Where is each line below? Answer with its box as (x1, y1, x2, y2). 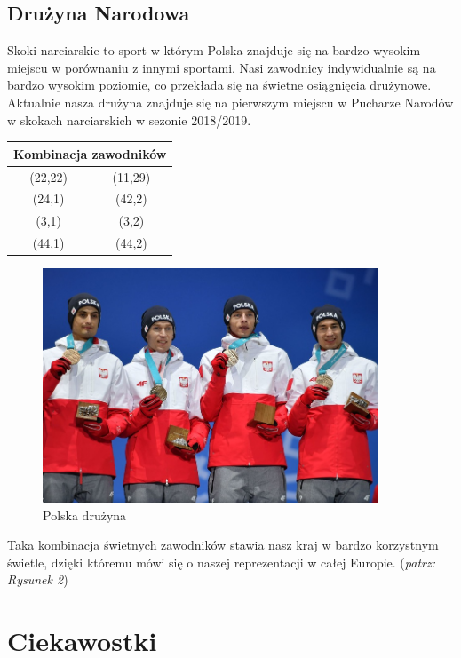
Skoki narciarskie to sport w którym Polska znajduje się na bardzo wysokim (7, 41, 421, 59)
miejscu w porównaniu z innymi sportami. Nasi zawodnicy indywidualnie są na (7, 58, 436, 76)
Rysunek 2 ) (7, 570, 68, 589)
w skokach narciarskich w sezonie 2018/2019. (7, 110, 251, 129)
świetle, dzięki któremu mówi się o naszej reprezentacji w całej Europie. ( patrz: (7, 552, 435, 571)
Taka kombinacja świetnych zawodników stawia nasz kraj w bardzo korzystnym (7, 535, 439, 554)
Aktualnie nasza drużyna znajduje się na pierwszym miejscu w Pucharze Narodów (7, 92, 454, 111)
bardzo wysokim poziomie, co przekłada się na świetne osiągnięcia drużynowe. (7, 75, 432, 94)
